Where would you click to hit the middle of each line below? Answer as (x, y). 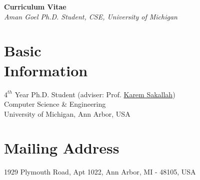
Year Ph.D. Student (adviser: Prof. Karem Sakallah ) (95, 94)
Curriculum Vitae (35, 6)
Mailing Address (62, 148)
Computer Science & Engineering (55, 104)
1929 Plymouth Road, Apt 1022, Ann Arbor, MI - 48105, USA (100, 172)
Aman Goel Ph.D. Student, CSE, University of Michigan (91, 16)
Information (46, 70)
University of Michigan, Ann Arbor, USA (67, 113)
